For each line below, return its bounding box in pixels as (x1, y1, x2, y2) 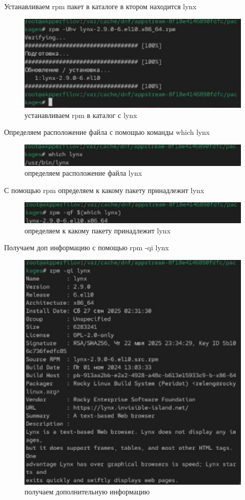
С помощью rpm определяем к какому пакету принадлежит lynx (4, 184, 204, 195)
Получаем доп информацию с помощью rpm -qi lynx (4, 242, 169, 253)
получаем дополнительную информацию (24, 486, 150, 497)
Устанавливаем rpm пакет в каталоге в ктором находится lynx (4, 1, 197, 11)
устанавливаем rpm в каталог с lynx (24, 109, 137, 120)
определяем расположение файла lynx (24, 168, 142, 178)
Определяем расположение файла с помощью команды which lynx (4, 127, 210, 137)
